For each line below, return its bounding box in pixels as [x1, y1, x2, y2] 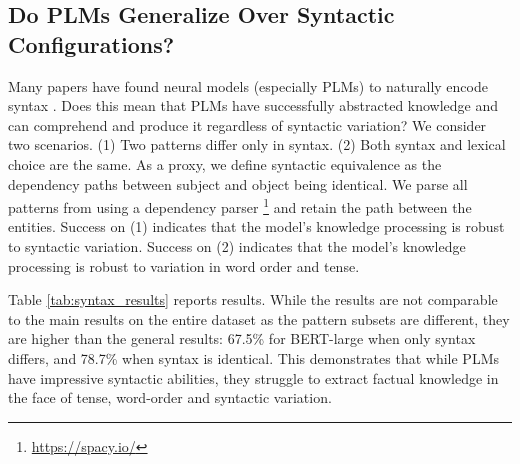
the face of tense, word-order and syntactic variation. [8, 387, 332, 408]
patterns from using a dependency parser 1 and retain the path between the [8, 194, 472, 217]
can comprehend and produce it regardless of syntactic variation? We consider [8, 114, 487, 135]
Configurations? [8, 28, 175, 59]
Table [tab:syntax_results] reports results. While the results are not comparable [8, 289, 498, 310]
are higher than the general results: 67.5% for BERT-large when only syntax [8, 328, 476, 349]
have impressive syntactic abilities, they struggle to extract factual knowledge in [8, 367, 499, 388]
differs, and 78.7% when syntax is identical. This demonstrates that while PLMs [8, 347, 499, 368]
